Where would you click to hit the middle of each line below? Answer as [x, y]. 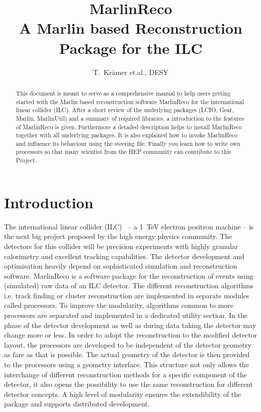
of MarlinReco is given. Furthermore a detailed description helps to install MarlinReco [129, 127]
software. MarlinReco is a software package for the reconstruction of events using [129, 275]
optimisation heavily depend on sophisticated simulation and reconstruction [121, 266]
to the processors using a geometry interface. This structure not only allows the [126, 364]
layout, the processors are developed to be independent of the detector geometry [128, 344]
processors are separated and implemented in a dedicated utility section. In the [126, 315]
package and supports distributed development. [77, 404]
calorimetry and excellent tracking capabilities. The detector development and [124, 256]
